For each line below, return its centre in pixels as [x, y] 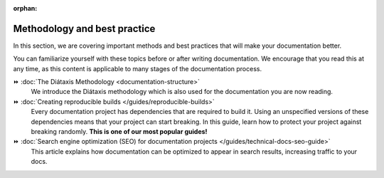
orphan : [25, 8]
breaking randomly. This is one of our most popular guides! [119, 132]
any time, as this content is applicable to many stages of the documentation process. [138, 68]
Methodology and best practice [84, 28]
